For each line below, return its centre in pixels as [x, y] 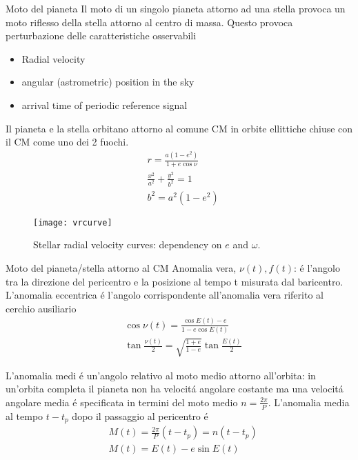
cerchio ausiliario [41, 308]
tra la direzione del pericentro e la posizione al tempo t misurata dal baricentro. [175, 281]
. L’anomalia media [309, 402]
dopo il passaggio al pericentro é [140, 416]
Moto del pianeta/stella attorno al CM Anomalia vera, [121, 267]
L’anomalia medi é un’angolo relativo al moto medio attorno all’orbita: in [161, 375]
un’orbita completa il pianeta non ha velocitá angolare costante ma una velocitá [175, 389]
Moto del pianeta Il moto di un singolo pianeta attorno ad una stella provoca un [176, 8]
